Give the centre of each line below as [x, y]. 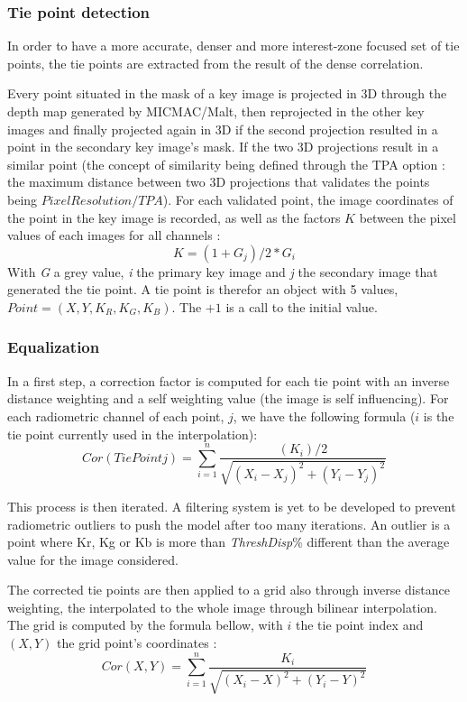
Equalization [54, 347]
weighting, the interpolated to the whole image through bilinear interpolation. [222, 607]
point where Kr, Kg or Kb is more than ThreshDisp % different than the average [229, 542]
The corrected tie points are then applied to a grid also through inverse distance [229, 590]
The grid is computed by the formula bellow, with [145, 625]
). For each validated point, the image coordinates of [308, 199]
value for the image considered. [93, 559]
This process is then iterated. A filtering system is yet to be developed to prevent [232, 506]
